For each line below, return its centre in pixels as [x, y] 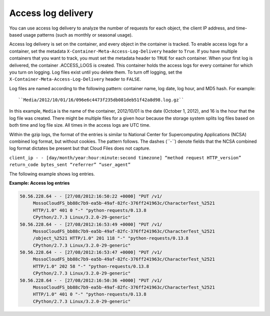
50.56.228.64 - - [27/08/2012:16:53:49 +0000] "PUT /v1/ [91, 224]
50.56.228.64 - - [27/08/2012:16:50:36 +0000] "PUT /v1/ [91, 280]
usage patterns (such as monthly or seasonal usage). [78, 35]
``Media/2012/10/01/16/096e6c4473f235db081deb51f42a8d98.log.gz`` [101, 100]
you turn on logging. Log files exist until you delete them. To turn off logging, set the [96, 72]
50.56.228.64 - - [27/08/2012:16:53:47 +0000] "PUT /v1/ [91, 252]
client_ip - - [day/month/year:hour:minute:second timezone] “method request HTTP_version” [125, 157]
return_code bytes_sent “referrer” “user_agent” [70, 165]
